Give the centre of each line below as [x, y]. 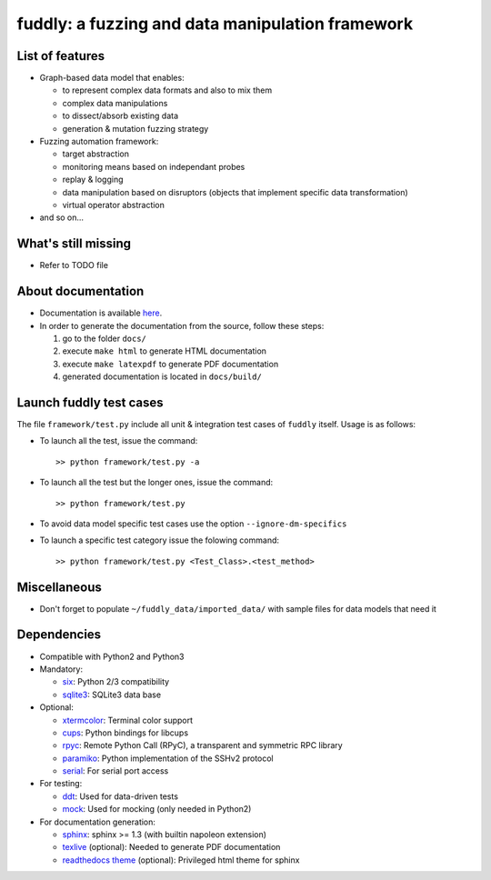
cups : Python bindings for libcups [125, 733]
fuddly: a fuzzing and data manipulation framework [215, 24]
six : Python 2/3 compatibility [116, 682]
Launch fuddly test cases [90, 402]
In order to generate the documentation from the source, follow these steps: [182, 325]
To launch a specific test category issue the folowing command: [160, 540]
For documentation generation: [98, 822]
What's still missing [74, 244]
